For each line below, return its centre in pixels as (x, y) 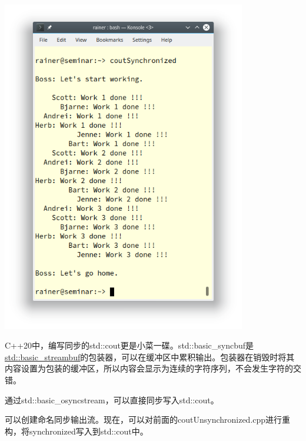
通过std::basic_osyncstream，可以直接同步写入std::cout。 (112, 399)
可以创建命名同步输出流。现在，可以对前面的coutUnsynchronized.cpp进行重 (148, 420)
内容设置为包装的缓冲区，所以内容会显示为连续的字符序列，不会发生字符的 (149, 368)
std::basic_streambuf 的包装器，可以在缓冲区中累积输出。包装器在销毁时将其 (150, 357)
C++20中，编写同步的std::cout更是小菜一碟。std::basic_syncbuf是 (129, 345)
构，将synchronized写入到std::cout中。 (76, 431)
